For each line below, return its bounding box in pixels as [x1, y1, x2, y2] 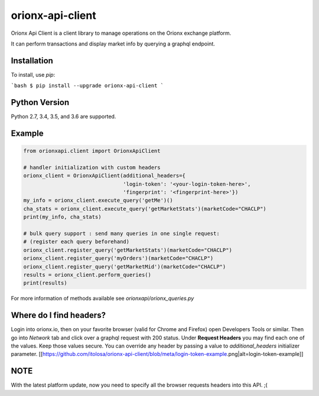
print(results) [23, 280, 67, 286]
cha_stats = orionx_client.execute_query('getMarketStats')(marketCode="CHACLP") [23, 205, 267, 212]
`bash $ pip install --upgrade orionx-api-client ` [11, 83, 164, 89]
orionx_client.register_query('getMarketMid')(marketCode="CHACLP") [23, 263, 226, 270]
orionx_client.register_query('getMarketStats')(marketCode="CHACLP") [23, 247, 233, 253]
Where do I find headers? [11, 310, 106, 320]
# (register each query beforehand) [23, 238, 130, 245]
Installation [11, 55, 53, 66]
